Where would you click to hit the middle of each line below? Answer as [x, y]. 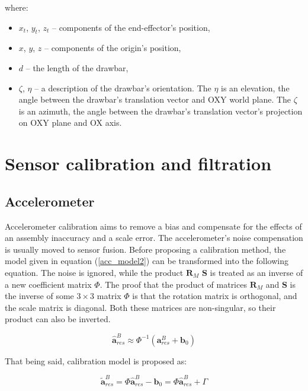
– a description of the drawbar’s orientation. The [123, 88]
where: [17, 7]
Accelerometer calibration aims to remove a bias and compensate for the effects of [153, 226]
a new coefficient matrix [48, 284]
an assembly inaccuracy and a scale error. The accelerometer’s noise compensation [154, 238]
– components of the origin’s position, [113, 48]
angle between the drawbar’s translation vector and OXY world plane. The [155, 99]
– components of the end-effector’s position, [131, 27]
